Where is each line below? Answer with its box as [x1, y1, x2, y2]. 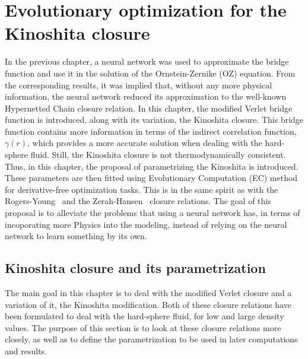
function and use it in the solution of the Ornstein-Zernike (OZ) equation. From [5, 66, 296, 79]
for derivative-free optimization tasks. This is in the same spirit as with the [5, 183, 278, 195]
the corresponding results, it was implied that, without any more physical [5, 78, 272, 91]
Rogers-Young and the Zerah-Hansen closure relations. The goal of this [5, 195, 271, 207]
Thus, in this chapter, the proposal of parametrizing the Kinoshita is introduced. [5, 160, 299, 172]
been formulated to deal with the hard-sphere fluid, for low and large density [5, 310, 284, 322]
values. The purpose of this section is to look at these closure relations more [5, 321, 281, 333]
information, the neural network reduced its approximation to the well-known [5, 90, 287, 103]
